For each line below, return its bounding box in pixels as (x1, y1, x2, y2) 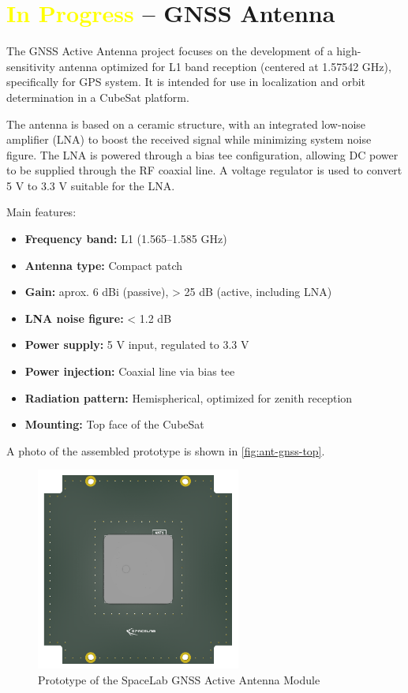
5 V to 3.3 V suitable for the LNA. (6, 177, 175, 193)
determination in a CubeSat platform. (6, 88, 189, 105)
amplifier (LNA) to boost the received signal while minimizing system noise (6, 131, 372, 148)
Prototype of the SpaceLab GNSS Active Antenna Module (38, 671, 320, 687)
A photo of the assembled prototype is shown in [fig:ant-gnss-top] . (6, 442, 325, 459)
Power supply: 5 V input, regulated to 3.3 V (24, 336, 249, 353)
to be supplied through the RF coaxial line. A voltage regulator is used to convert (6, 162, 402, 178)
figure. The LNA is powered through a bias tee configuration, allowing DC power (6, 146, 399, 163)
